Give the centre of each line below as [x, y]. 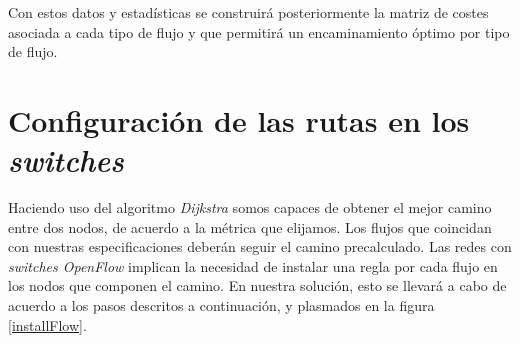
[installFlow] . [47, 324]
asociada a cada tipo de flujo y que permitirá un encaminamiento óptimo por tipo [259, 31]
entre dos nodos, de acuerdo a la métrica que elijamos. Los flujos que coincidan [250, 226]
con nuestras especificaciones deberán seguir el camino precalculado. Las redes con [260, 246]
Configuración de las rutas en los [239, 119]
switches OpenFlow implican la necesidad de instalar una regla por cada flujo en [253, 265]
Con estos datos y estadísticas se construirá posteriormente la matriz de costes [248, 12]
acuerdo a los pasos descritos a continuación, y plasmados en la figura [221, 305]
